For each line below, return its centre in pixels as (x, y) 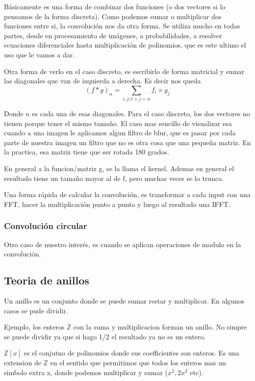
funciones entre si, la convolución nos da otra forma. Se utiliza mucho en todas (122, 26)
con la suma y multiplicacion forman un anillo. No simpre (160, 327)
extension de (23, 362)
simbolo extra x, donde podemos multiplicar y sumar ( (86, 372)
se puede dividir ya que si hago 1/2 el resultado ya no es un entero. (105, 336)
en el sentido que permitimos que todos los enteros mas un (138, 362)
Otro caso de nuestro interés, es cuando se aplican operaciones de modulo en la (123, 244)
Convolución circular (46, 226)
